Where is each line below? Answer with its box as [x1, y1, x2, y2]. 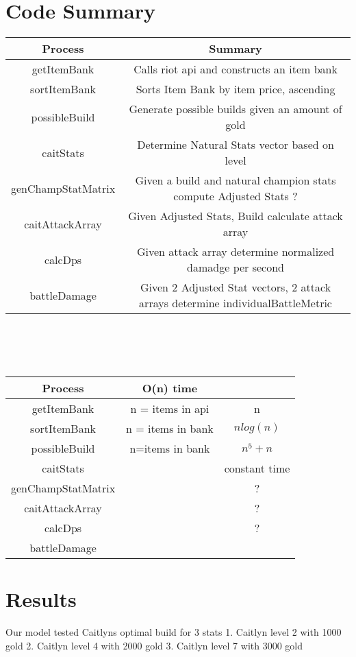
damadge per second [187, 259, 284, 276]
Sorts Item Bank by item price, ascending [136, 81, 335, 97]
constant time [224, 459, 290, 476]
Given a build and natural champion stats [135, 172, 336, 189]
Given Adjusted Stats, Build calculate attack [128, 208, 343, 224]
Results [5, 585, 77, 613]
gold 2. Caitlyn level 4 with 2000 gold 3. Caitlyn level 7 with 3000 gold [5, 638, 303, 652]
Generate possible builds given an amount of [129, 101, 342, 117]
